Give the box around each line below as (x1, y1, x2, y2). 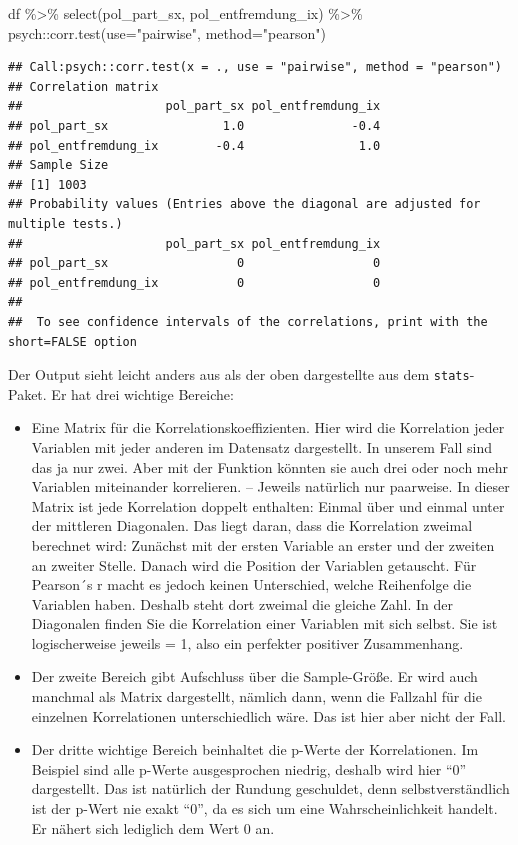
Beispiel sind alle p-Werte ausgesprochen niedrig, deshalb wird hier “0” (31, 758, 467, 779)
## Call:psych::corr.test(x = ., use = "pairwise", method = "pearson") (8, 60, 502, 75)
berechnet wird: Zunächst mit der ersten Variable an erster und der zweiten (31, 534, 495, 555)
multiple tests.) (8, 216, 123, 231)
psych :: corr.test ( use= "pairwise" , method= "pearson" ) (8, 22, 326, 43)
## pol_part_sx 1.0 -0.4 (8, 118, 381, 133)
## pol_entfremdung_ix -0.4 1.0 (8, 138, 381, 153)
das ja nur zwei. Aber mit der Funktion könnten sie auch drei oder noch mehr (31, 456, 509, 477)
